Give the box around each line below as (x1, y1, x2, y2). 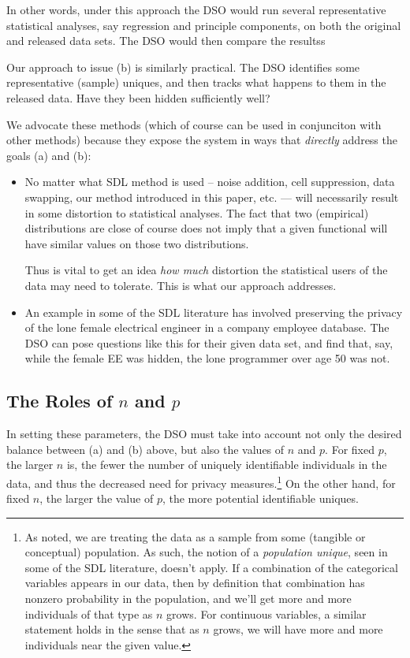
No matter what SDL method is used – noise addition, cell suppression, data (24, 173, 395, 190)
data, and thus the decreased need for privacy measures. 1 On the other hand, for (6, 472, 396, 491)
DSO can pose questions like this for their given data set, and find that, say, (24, 334, 393, 351)
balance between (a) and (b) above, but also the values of (6, 441, 285, 457)
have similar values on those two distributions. (24, 235, 249, 251)
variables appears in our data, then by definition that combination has (24, 574, 365, 591)
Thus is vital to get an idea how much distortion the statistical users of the (24, 262, 388, 278)
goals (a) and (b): (6, 147, 91, 163)
